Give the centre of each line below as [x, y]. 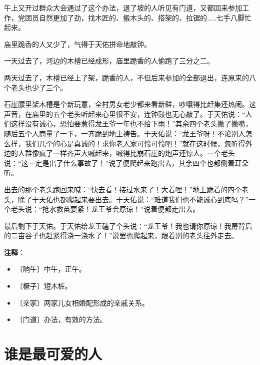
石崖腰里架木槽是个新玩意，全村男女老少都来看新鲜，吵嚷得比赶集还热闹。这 [130, 104]
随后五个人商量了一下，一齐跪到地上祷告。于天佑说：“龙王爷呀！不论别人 [125, 133]
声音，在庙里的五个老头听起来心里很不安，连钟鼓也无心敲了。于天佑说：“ [125, 114]
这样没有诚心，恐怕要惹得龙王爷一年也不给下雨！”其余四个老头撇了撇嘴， [131, 124]
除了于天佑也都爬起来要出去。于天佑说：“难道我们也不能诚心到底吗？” [133, 199]
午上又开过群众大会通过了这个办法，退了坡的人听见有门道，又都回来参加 [123, 7]
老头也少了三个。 [39, 87]
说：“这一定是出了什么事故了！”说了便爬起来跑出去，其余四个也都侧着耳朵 [126, 163]
